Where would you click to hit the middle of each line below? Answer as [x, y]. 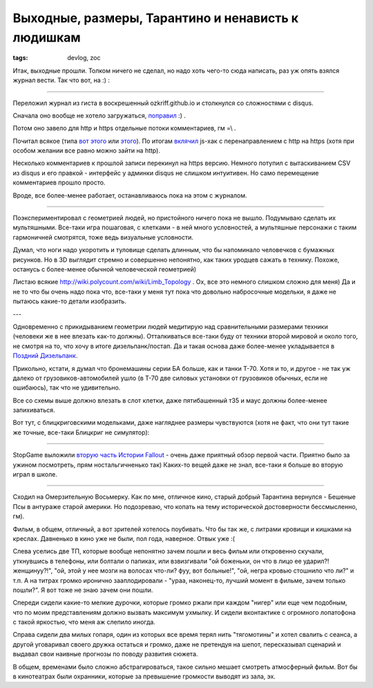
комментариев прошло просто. [59, 182]
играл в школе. [35, 475]
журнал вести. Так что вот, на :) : [61, 80]
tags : [20, 58]
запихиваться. [34, 410]
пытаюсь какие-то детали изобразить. [70, 301]
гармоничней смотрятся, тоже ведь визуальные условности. [103, 237]
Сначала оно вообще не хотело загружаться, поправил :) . [99, 115]
